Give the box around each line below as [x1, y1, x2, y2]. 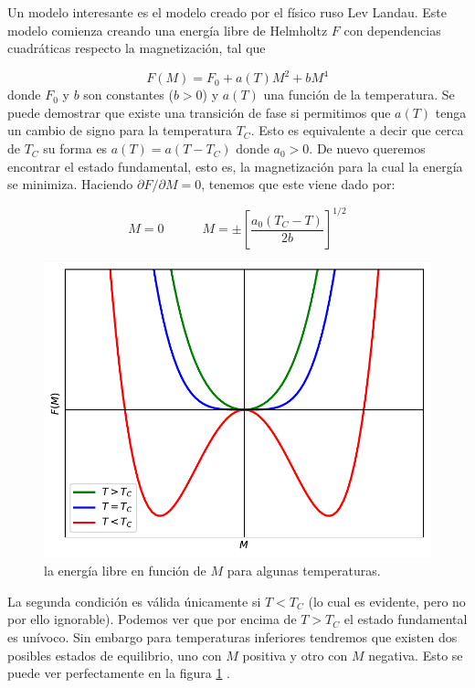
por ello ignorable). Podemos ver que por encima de [7, 609, 297, 629]
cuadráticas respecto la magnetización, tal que [7, 38, 266, 58]
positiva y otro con [242, 645, 348, 664]
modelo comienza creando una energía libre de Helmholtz [7, 20, 328, 39]
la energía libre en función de [44, 561, 206, 580]
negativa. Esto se [368, 645, 463, 664]
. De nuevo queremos [309, 139, 426, 158]
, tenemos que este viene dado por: [201, 175, 396, 194]
